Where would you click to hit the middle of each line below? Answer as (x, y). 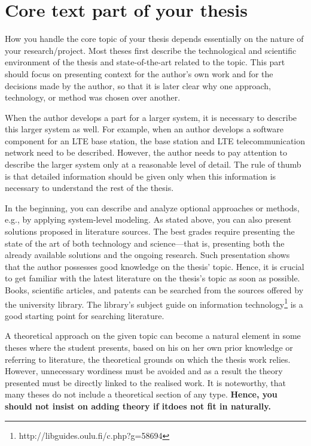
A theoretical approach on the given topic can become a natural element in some (153, 336)
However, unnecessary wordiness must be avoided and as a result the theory (144, 371)
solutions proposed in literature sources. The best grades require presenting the (150, 231)
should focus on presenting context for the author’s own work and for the (139, 73)
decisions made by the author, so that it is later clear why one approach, (138, 85)
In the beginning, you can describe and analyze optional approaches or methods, (152, 207)
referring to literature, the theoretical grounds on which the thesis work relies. (148, 359)
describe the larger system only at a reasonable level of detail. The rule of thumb (153, 164)
